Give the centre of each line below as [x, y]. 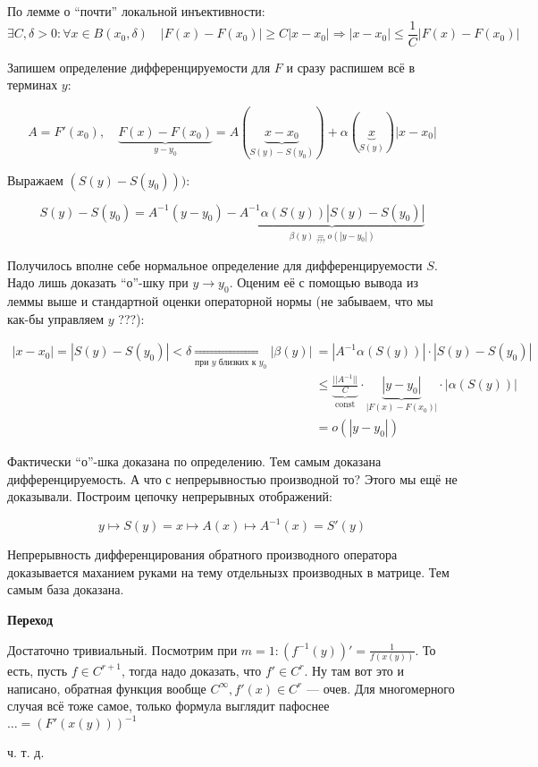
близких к [237, 362]
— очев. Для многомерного [380, 688]
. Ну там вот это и [354, 670]
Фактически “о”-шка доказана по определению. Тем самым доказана [194, 460]
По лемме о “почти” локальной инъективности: [136, 11]
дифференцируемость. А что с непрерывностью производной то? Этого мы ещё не [232, 478]
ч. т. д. [26, 752]
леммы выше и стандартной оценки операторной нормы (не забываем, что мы [220, 301]
